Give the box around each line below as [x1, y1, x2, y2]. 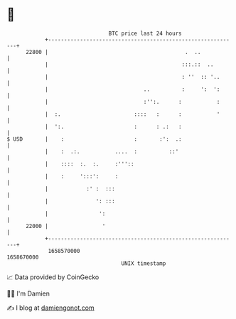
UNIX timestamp [121, 259, 166, 267]
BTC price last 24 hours [108, 30, 182, 37]
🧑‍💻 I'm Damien [6, 289, 50, 298]
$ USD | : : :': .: [6, 135, 182, 143]
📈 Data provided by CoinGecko [6, 273, 100, 281]
